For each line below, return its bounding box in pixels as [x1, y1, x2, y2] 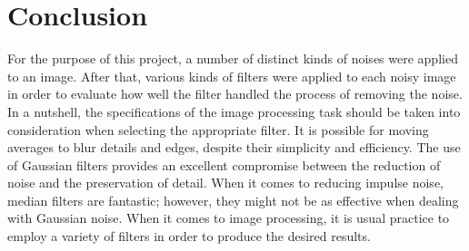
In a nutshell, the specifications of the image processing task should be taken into [7, 101, 461, 121]
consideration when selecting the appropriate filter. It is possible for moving [7, 120, 429, 139]
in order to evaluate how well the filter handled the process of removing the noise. [7, 84, 463, 103]
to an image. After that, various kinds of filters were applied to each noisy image [7, 66, 456, 85]
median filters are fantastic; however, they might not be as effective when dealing [7, 190, 459, 209]
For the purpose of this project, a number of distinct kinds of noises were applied [7, 49, 458, 68]
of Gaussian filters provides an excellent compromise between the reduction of [7, 155, 441, 174]
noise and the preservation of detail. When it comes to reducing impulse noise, [7, 173, 444, 192]
